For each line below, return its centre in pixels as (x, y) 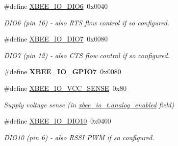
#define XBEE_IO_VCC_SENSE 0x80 (65, 88)
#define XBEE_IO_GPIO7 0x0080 (63, 72)
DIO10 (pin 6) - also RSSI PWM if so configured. (79, 137)
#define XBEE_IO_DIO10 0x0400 (58, 121)
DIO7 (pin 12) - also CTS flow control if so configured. (87, 55)
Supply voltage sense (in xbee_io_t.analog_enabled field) (89, 104)
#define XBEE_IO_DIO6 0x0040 (56, 6)
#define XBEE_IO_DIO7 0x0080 (56, 39)
